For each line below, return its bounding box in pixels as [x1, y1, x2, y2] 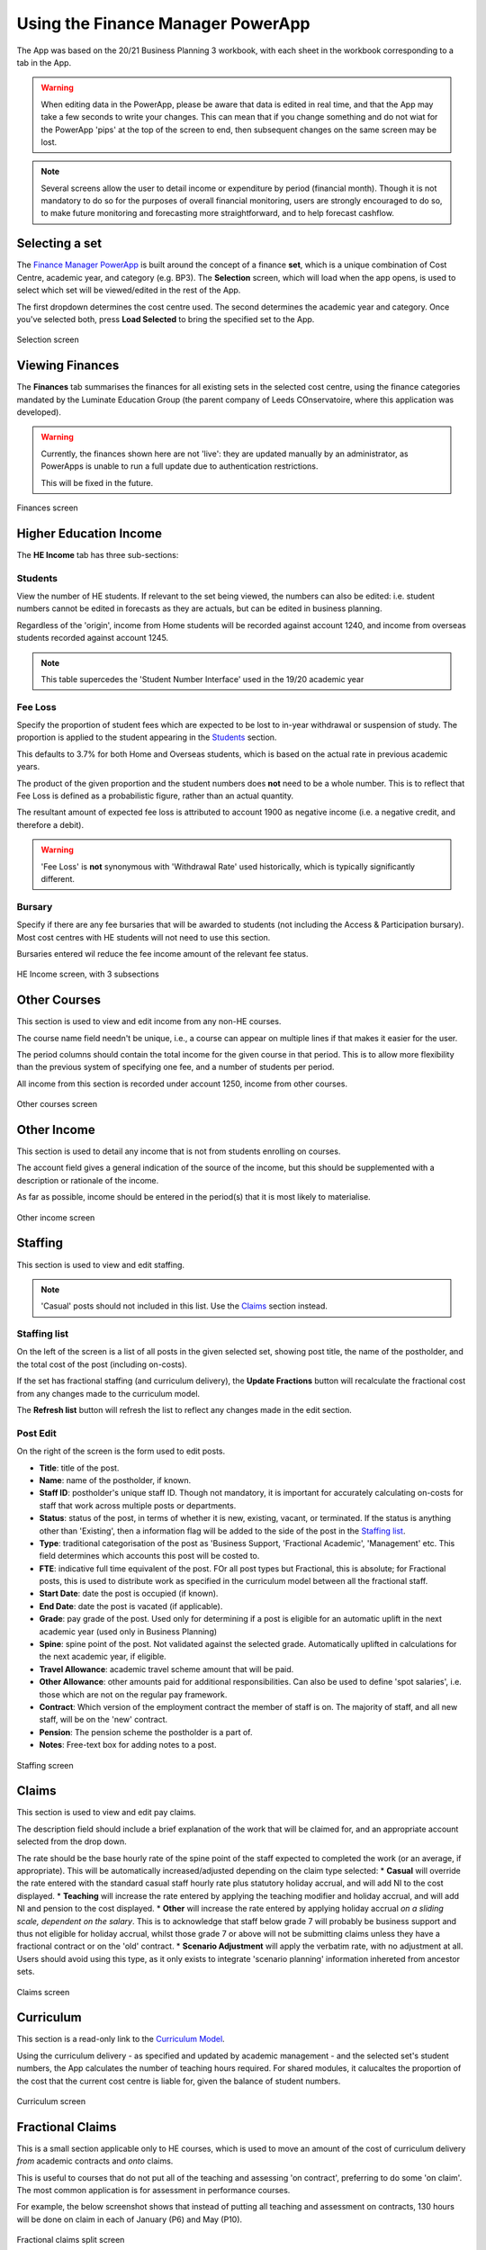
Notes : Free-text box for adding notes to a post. [39, 1740, 217, 1750]
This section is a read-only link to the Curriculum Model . [16, 2034, 225, 2045]
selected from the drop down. [16, 1836, 127, 1847]
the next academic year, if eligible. [39, 1651, 166, 1662]
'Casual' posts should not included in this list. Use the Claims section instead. [40, 1300, 328, 1311]
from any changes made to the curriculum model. [16, 1388, 201, 1399]
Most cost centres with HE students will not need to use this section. [16, 931, 271, 942]
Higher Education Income [16, 526, 162, 541]
